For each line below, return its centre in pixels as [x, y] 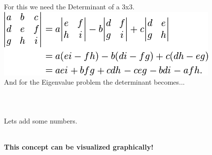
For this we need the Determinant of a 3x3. [69, 6]
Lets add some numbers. [41, 120]
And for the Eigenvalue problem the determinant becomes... [94, 82]
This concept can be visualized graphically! [79, 146]
